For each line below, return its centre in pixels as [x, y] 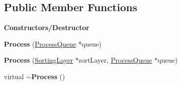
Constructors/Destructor [47, 27]
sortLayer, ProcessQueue [115, 60]
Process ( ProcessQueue [40, 43]
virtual [14, 76]
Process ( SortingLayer [38, 60]
